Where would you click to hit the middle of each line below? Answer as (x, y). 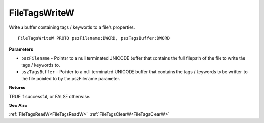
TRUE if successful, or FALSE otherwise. (50, 96)
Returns (17, 88)
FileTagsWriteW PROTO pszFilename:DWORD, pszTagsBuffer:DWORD (94, 38)
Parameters (21, 49)
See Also (18, 105)
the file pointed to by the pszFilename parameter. (71, 78)
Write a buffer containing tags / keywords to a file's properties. (72, 27)
